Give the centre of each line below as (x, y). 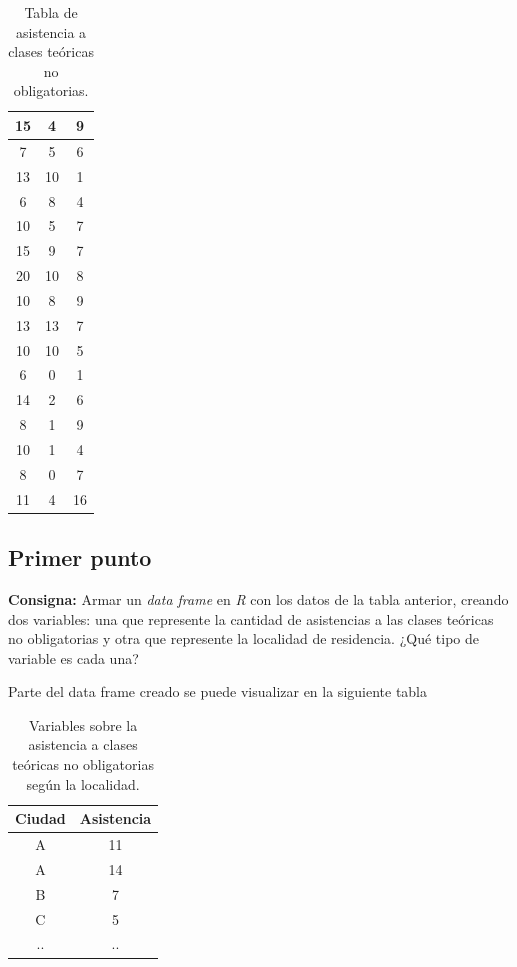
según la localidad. (83, 783)
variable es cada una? (73, 657)
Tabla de (51, 12)
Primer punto (80, 557)
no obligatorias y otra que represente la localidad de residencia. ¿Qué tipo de (243, 638)
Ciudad (40, 818)
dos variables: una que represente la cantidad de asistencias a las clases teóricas (251, 618)
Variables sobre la (83, 724)
